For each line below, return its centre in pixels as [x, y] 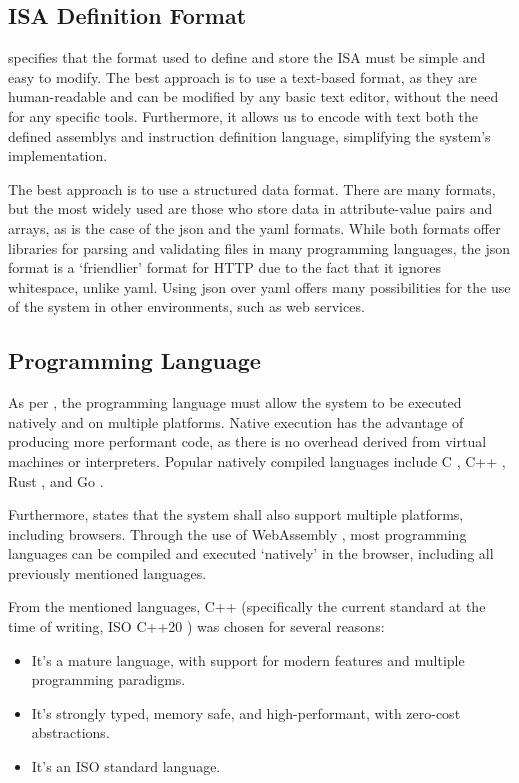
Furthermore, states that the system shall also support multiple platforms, [236, 514]
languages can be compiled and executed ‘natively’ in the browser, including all [251, 553]
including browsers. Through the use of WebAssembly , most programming [237, 533]
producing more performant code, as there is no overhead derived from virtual [247, 441]
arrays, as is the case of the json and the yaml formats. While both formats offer [254, 227]
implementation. [58, 155]
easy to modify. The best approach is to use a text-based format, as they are [242, 76]
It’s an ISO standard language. [126, 766]
